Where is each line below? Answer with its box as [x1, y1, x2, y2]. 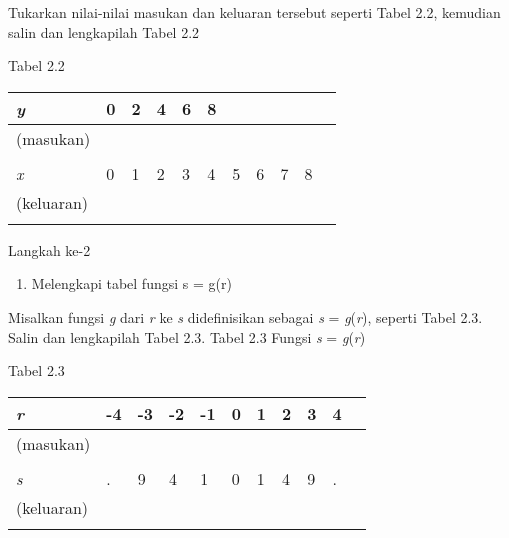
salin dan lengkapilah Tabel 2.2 [8, 21, 200, 42]
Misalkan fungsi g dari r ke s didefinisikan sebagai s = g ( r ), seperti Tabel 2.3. [8, 306, 483, 327]
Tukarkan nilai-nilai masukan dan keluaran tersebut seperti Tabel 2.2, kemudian [8, 2, 501, 22]
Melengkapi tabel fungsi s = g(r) [31, 273, 232, 294]
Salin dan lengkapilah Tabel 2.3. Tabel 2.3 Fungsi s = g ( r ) [8, 326, 366, 347]
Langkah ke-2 [8, 239, 91, 260]
